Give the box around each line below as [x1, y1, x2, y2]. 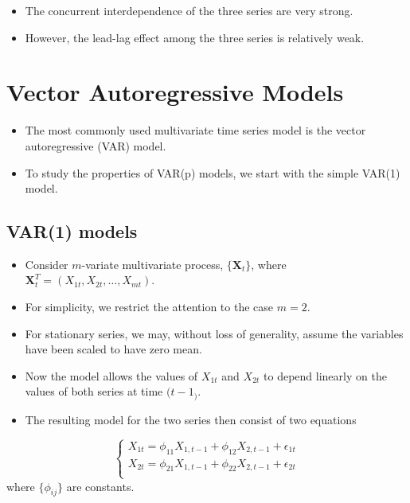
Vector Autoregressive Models [6, 76, 344, 108]
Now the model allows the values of [25, 367, 198, 384]
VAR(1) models [6, 219, 138, 244]
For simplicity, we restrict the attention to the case [25, 298, 274, 315]
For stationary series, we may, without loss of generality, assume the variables [25, 325, 404, 341]
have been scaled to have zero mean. [25, 341, 202, 357]
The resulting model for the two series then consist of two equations [25, 411, 357, 427]
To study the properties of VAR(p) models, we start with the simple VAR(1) [25, 164, 400, 181]
